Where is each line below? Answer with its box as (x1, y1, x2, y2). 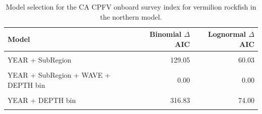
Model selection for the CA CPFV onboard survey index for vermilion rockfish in (6, 2, 256, 12)
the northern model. (100, 11, 162, 22)
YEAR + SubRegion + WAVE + (8, 69, 111, 80)
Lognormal (208, 29, 246, 39)
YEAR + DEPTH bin (8, 94, 76, 105)
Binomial (149, 29, 181, 39)
